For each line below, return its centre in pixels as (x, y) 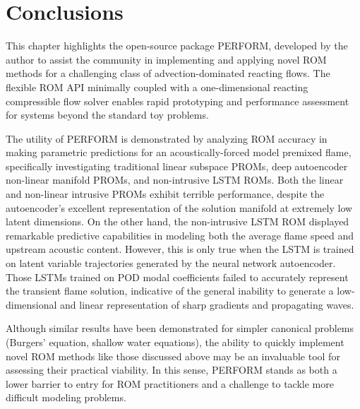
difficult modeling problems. (66, 397)
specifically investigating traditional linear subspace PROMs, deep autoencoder (177, 166)
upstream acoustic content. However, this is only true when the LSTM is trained (180, 249)
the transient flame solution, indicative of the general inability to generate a (170, 291)
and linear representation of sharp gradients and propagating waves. (207, 304)
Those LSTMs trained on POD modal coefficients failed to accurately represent (177, 277)
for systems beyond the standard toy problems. (107, 115)
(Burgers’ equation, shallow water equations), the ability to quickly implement (175, 342)
